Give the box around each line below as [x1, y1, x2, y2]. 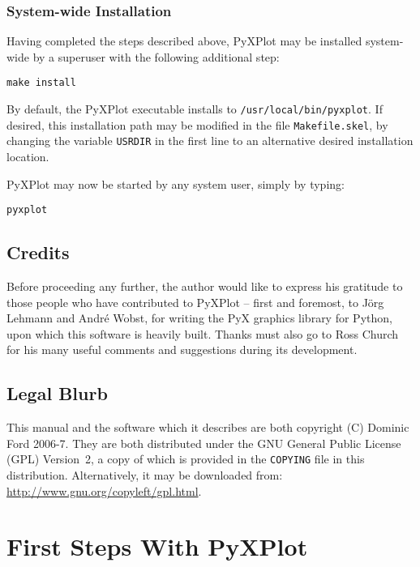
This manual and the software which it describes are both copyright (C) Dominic [6, 419, 409, 436]
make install [6, 77, 76, 89]
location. [6, 148, 49, 165]
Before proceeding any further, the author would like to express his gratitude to [6, 278, 403, 295]
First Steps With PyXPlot [6, 530, 308, 563]
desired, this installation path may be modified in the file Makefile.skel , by [6, 116, 388, 133]
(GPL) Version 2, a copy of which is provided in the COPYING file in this [6, 450, 365, 467]
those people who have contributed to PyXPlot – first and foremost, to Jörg [6, 293, 384, 310]
